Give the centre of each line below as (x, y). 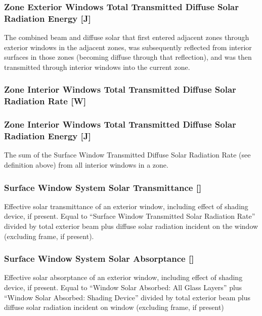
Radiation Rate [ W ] (45, 101)
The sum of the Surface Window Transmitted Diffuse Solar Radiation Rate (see (127, 155)
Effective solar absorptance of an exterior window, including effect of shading (123, 277)
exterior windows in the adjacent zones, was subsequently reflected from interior (128, 47)
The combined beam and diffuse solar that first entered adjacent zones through (127, 37)
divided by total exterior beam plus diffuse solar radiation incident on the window (131, 226)
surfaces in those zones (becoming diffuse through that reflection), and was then (128, 57)
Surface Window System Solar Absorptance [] (99, 259)
